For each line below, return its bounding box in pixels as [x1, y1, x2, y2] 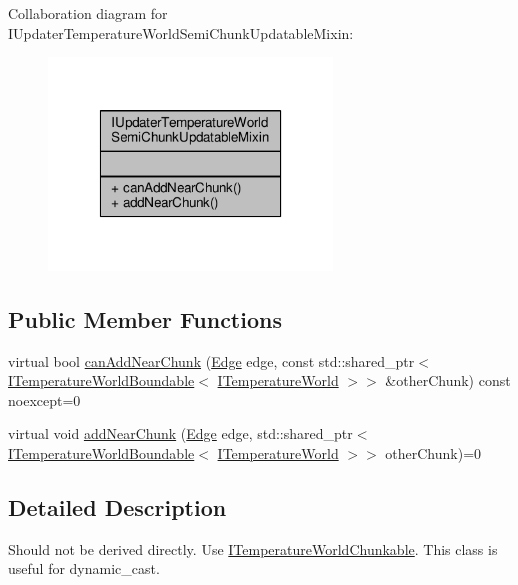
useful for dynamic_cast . [8, 558, 160, 579]
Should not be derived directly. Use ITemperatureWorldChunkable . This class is [8, 538, 498, 559]
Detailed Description [8, 492, 227, 523]
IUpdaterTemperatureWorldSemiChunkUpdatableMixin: [8, 22, 354, 43]
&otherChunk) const [385, 370, 511, 391]
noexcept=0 [8, 389, 81, 410]
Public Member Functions [8, 303, 282, 334]
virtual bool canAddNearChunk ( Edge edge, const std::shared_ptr [8, 350, 415, 371]
